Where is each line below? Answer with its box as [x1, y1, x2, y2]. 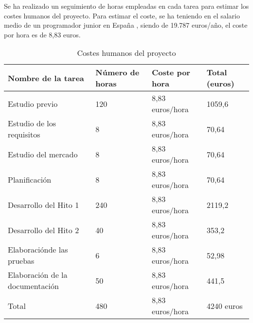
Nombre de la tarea [8, 72, 84, 84]
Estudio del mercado [8, 148, 78, 160]
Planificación [8, 173, 52, 185]
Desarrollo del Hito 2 [8, 224, 79, 236]
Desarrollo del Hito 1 [8, 199, 79, 210]
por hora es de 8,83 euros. [4, 29, 81, 39]
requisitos [8, 129, 40, 140]
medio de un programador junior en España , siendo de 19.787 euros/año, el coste [4, 20, 248, 30]
